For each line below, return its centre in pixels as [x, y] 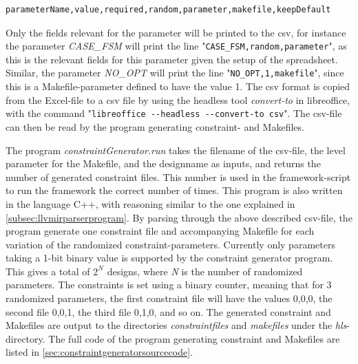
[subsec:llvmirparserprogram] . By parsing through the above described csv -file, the [179, 217]
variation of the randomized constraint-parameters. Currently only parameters [170, 244]
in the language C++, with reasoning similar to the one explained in [150, 203]
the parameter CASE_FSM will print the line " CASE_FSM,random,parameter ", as [176, 46]
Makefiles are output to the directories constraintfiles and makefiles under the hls [176, 325]
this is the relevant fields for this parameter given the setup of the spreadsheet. [172, 59]
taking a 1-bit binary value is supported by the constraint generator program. [169, 258]
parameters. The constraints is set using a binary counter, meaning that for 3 [169, 285]
